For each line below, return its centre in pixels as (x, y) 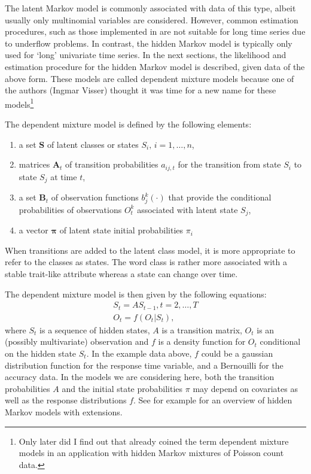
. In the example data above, (139, 353)
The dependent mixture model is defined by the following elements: (128, 124)
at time (64, 176)
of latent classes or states (93, 144)
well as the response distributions (66, 400)
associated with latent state (187, 209)
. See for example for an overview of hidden (213, 400)
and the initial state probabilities (122, 388)
